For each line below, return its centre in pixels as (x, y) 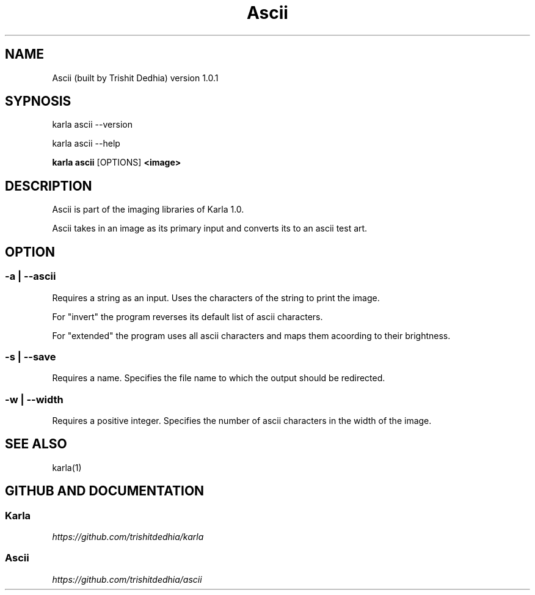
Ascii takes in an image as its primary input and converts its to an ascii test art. (210, 228)
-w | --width (34, 399)
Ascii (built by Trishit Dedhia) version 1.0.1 (135, 78)
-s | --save (31, 356)
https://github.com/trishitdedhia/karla (128, 537)
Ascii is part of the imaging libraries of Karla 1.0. (148, 210)
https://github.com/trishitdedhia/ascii (127, 579)
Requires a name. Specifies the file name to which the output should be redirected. (219, 378)
